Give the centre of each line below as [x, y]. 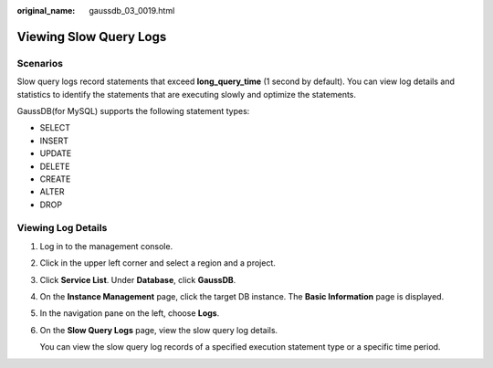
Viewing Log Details [62, 228]
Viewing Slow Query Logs [92, 37]
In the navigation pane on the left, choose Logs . [130, 313]
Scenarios [40, 63]
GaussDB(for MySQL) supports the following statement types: [133, 110]
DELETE [55, 166]
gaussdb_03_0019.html [132, 11]
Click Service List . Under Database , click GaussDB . [138, 279]
